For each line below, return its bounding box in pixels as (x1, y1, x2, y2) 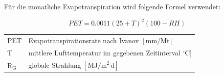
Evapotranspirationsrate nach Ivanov (28, 35, 139, 45)
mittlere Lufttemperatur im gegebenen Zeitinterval (28, 47, 180, 57)
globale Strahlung (28, 59, 81, 70)
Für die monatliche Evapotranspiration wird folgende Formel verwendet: (4, 1, 221, 11)
